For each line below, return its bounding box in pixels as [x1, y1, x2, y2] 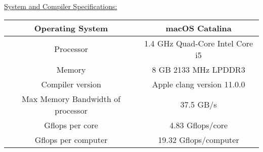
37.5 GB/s [180, 98, 217, 111]
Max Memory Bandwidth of [22, 92, 121, 105]
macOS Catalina [165, 22, 232, 34]
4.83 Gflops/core [169, 119, 228, 131]
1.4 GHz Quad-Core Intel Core [144, 37, 253, 49]
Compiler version [41, 78, 101, 90]
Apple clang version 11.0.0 [152, 78, 245, 90]
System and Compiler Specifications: [4, 1, 117, 11]
